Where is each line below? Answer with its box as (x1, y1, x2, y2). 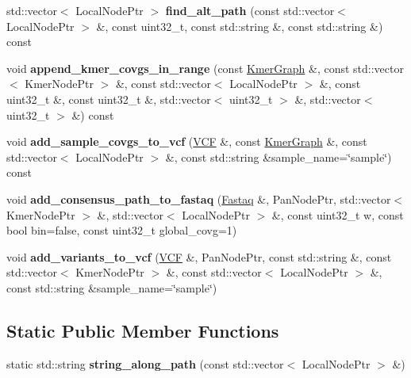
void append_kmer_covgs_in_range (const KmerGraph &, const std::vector (6, 59, 404, 76)
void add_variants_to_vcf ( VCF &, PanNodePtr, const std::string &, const (6, 248, 392, 265)
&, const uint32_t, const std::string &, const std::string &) (96, 17, 383, 34)
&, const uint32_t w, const (271, 206, 404, 223)
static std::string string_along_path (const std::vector (6, 355, 284, 372)
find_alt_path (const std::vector (165, 2, 335, 18)
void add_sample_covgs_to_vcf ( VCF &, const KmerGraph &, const (6, 133, 367, 150)
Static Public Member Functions (6, 318, 279, 342)
